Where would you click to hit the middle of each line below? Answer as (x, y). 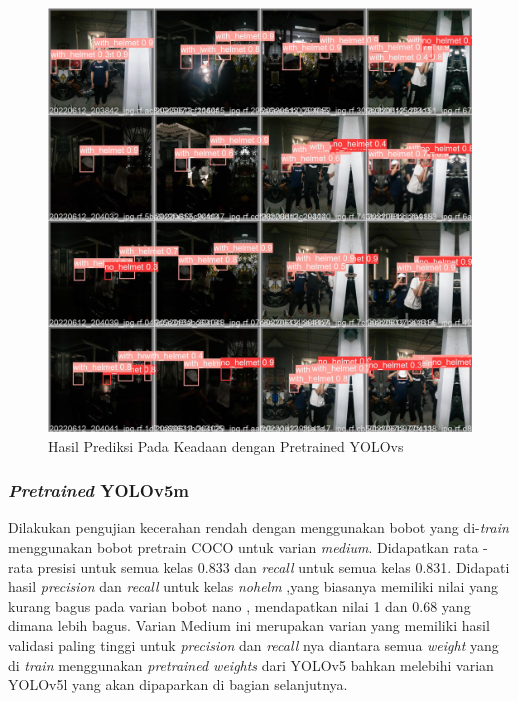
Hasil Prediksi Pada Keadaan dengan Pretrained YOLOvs (226, 445)
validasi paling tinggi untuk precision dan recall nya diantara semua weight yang (253, 644)
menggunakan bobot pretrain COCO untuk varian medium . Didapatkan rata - (248, 547)
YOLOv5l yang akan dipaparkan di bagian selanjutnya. (178, 684)
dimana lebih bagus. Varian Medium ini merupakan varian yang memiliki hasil (249, 625)
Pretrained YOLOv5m (98, 490)
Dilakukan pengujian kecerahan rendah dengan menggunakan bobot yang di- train (258, 527)
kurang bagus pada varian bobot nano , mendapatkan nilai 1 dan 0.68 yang (239, 605)
